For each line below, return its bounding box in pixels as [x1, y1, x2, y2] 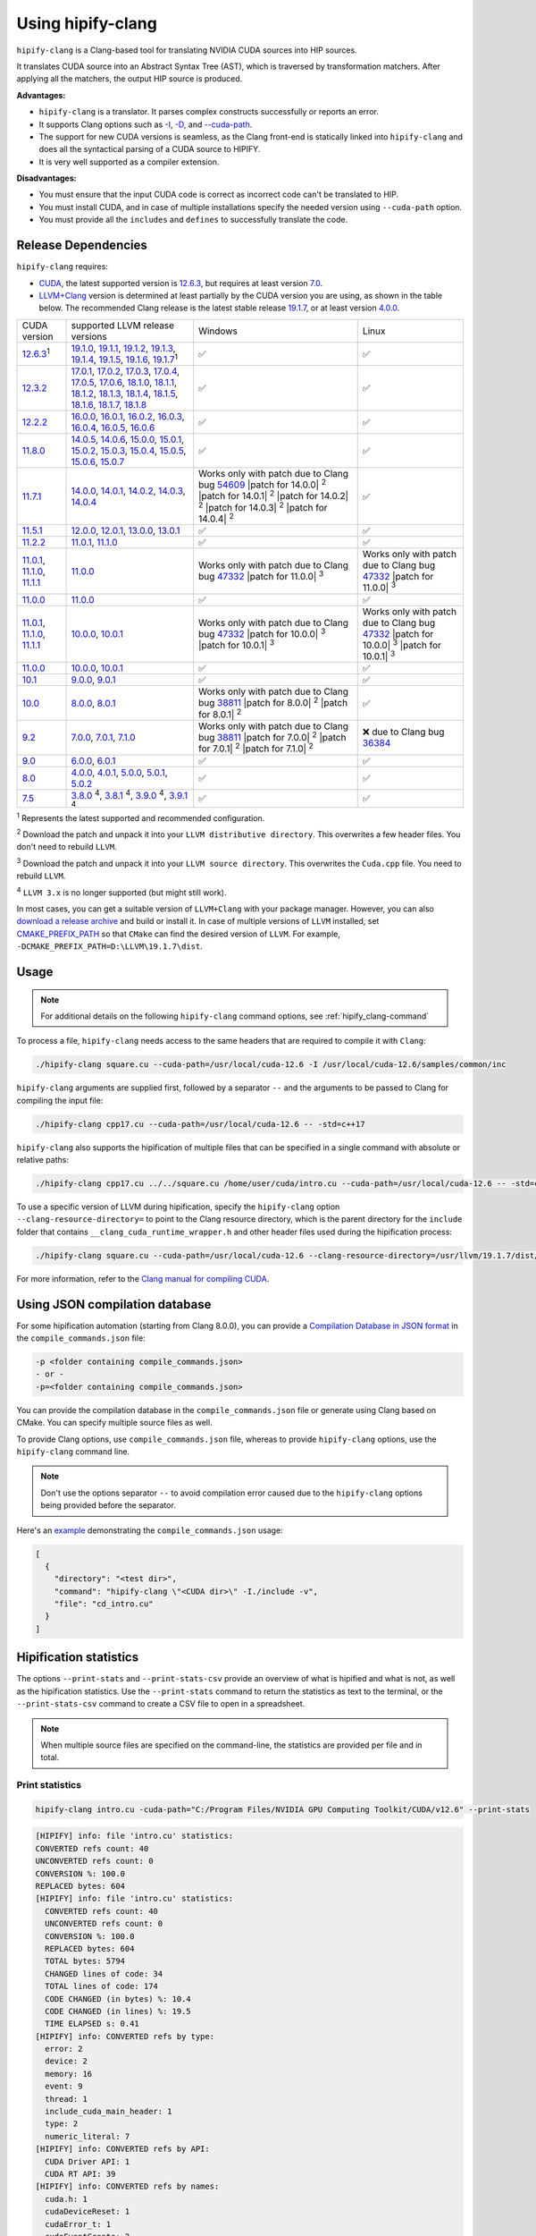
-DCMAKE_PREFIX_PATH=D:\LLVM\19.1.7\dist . [16, 941, 203, 952]
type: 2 [45, 2119, 79, 2129]
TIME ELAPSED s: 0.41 [45, 2019, 140, 2029]
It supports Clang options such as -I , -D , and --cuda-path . [38, 119, 253, 130]
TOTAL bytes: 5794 [45, 1956, 125, 1967]
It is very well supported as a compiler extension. [38, 157, 220, 167]
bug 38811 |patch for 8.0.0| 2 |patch [197, 695, 348, 709]
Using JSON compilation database [16, 1297, 212, 1312]
